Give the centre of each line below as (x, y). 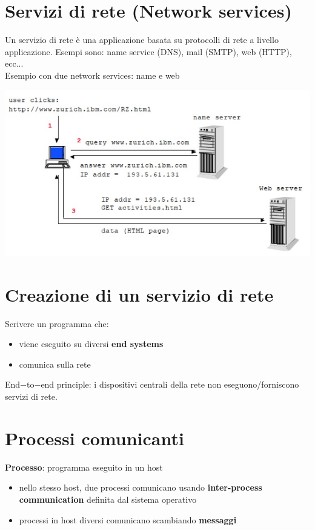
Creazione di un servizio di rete (139, 294)
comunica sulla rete (55, 364)
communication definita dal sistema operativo (108, 499)
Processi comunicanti (94, 438)
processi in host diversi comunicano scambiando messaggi (128, 519)
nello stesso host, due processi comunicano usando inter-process (141, 487)
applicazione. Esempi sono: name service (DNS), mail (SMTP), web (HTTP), (148, 51)
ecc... (14, 63)
